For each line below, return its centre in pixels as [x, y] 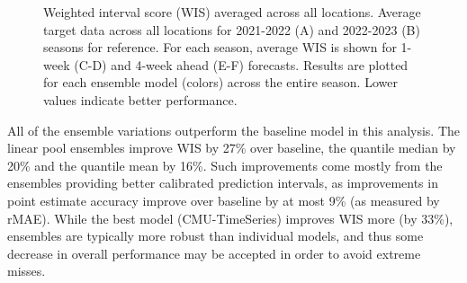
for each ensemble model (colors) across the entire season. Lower [220, 82]
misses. [27, 271]
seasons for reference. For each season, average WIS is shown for [220, 47]
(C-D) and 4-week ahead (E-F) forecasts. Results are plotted [241, 64]
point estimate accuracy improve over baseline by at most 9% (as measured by [224, 200]
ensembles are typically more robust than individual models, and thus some [216, 236]
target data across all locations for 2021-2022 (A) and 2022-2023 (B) [232, 29]
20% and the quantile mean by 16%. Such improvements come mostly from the [225, 165]
